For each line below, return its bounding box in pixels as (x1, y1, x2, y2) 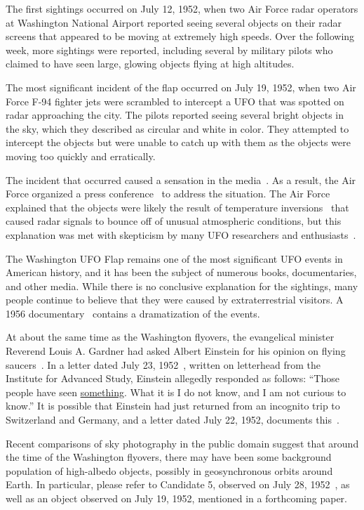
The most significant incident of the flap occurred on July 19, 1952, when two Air (6, 79, 356, 94)
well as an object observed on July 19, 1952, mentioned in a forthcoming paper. (6, 491, 347, 505)
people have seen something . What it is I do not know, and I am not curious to (6, 384, 346, 399)
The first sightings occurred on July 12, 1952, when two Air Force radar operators (6, 1, 358, 15)
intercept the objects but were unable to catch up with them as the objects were (6, 135, 351, 150)
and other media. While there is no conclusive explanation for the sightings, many (6, 278, 358, 293)
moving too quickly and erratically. (6, 148, 156, 163)
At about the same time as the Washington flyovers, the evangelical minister (6, 329, 335, 344)
